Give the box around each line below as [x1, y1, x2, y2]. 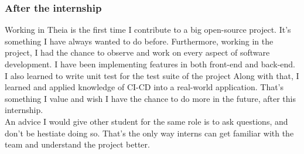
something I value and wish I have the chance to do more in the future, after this [5, 92, 296, 104]
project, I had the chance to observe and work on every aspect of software [5, 46, 270, 59]
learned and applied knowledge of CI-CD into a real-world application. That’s [5, 81, 284, 93]
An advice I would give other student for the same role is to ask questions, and [5, 115, 288, 127]
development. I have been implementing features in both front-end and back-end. [5, 58, 296, 70]
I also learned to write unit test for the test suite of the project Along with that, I [5, 69, 299, 81]
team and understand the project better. [5, 138, 150, 150]
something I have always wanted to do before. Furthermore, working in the [5, 35, 274, 47]
